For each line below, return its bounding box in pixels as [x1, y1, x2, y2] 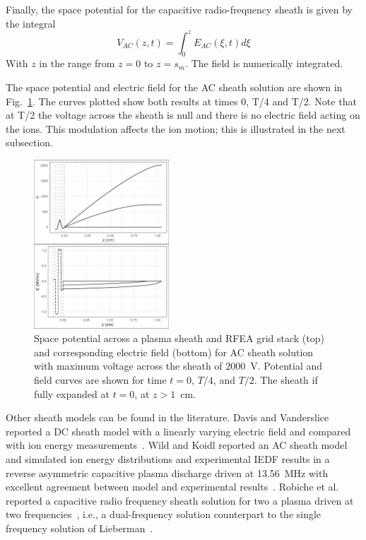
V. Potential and [250, 358, 323, 373]
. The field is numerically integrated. [185, 56, 343, 71]
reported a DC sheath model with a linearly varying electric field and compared [6, 423, 351, 438]
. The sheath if [254, 372, 318, 387]
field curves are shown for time [34, 372, 167, 387]
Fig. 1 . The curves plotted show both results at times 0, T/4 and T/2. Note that [6, 93, 357, 108]
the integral [6, 16, 56, 30]
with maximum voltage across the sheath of [34, 358, 223, 373]
